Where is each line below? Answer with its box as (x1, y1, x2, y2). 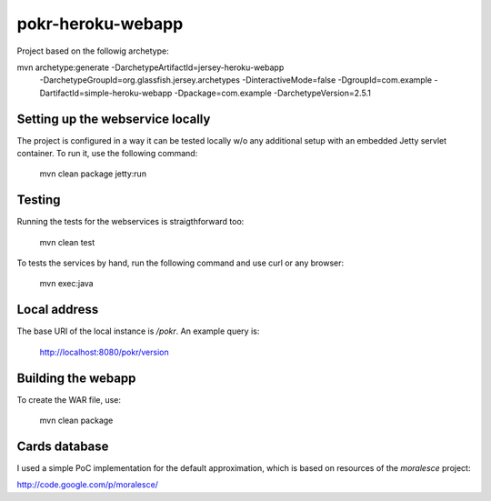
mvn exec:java (39, 278, 95, 289)
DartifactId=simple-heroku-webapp (39, 87, 173, 98)
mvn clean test (39, 236, 95, 247)
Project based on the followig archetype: (16, 45, 169, 56)
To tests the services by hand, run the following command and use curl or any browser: (16, 257, 345, 268)
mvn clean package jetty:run (39, 168, 147, 179)
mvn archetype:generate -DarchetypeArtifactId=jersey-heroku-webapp (16, 62, 285, 73)
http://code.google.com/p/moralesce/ (16, 479, 159, 490)
